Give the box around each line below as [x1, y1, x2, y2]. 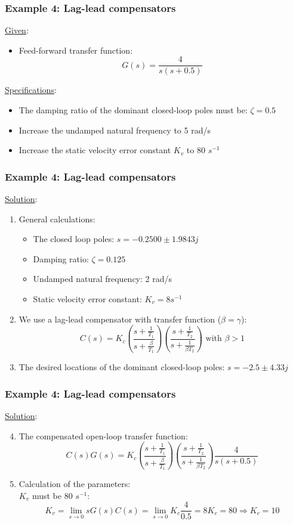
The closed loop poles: [33, 232, 115, 245]
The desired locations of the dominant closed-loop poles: [18, 361, 225, 373]
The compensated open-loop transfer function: [18, 429, 188, 442]
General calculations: [18, 212, 95, 225]
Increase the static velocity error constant [18, 144, 171, 156]
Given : [5, 24, 29, 36]
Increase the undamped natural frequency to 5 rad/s [18, 123, 211, 136]
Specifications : [5, 83, 57, 96]
